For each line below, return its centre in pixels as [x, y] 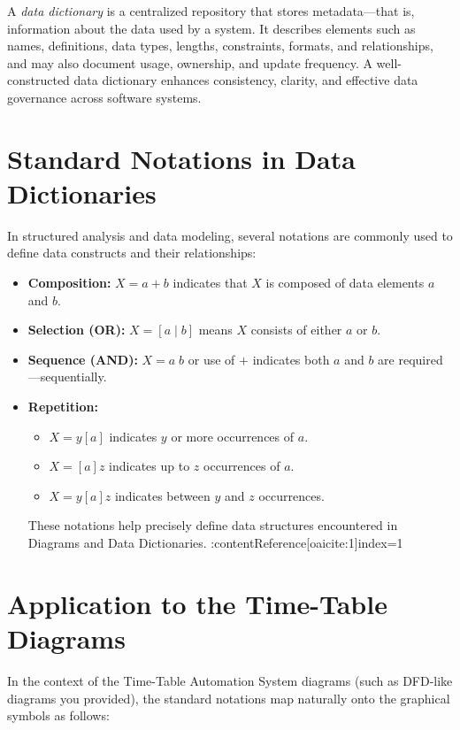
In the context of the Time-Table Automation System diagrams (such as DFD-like [230, 680]
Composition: [69, 283]
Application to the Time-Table [197, 603]
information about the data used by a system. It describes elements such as [211, 28]
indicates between [162, 495]
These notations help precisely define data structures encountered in [213, 525]
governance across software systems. [104, 97]
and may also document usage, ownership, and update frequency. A [190, 62]
